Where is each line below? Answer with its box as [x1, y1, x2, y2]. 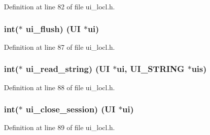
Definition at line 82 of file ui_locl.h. [4, 1, 115, 11]
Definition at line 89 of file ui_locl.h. [4, 122, 115, 133]
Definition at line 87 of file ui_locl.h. [4, 41, 115, 52]
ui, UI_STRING [116, 63, 185, 75]
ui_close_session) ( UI [26, 103, 115, 115]
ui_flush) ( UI [26, 22, 81, 34]
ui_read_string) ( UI [26, 63, 110, 75]
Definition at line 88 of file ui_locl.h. [4, 82, 115, 92]
